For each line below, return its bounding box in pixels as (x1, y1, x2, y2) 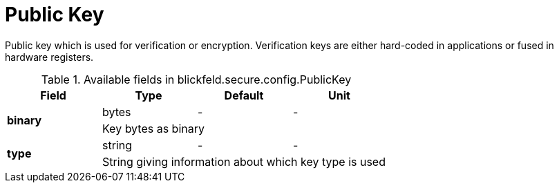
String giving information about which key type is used (102, 154, 386, 169)
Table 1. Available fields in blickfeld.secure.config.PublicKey (41, 72, 352, 86)
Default (224, 88, 264, 102)
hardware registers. (5, 50, 94, 63)
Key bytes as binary (102, 121, 205, 135)
